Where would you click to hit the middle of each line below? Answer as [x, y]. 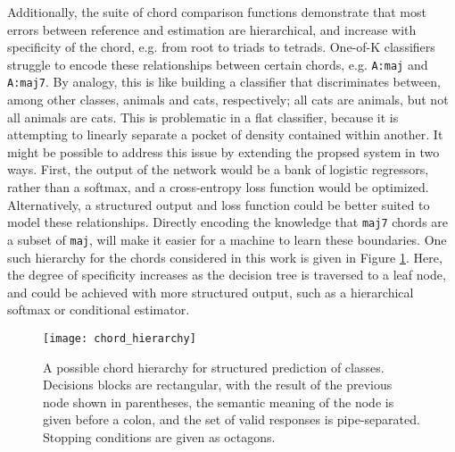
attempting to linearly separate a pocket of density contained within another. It [225, 134]
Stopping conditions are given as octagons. [159, 436]
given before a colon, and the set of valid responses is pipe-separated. [232, 419]
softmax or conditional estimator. [99, 310]
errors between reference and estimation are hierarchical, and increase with [212, 29]
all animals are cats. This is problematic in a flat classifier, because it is [203, 117]
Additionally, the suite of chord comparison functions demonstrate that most [217, 12]
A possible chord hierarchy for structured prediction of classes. [214, 367]
